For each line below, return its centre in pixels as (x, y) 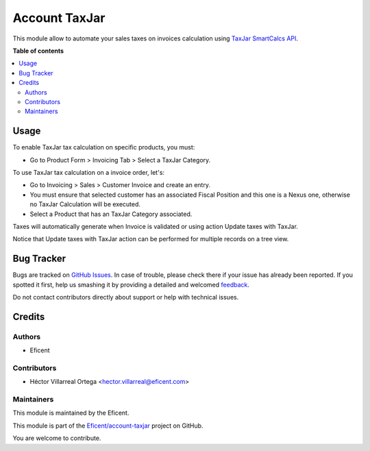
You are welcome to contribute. (57, 438)
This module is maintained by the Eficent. (71, 413)
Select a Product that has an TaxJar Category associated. (111, 214)
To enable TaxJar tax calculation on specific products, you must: (104, 147)
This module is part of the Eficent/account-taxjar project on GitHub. (108, 426)
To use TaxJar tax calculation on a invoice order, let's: (88, 172)
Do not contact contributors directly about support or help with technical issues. (126, 297)
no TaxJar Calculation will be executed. (85, 204)
